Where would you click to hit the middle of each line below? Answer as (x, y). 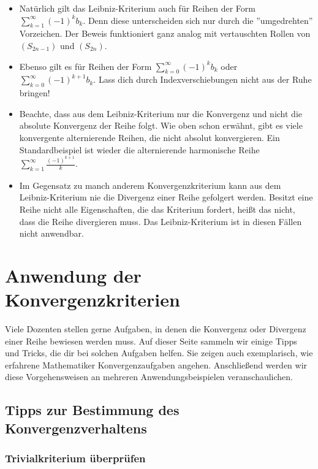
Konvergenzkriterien (93, 299)
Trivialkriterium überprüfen (75, 458)
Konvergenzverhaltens (76, 428)
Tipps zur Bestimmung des (92, 410)
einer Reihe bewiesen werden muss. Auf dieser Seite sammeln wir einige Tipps (151, 341)
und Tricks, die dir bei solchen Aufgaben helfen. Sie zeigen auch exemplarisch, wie (159, 353)
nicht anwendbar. (51, 233)
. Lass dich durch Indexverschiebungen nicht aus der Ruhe (203, 79)
